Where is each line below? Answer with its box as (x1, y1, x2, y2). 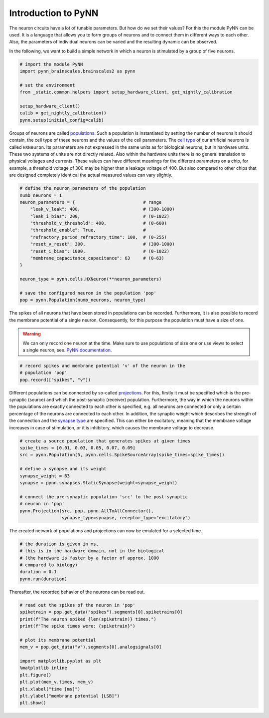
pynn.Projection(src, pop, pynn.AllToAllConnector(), (19, 508, 154, 514)
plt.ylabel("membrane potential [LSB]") (19, 693, 120, 699)
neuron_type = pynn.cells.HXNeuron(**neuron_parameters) (19, 276, 162, 282)
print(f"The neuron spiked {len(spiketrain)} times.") (19, 616, 156, 622)
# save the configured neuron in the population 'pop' (19, 290, 156, 296)
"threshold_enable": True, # (30, 227, 146, 233)
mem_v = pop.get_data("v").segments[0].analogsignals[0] (19, 644, 162, 650)
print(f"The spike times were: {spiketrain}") (19, 623, 135, 629)
